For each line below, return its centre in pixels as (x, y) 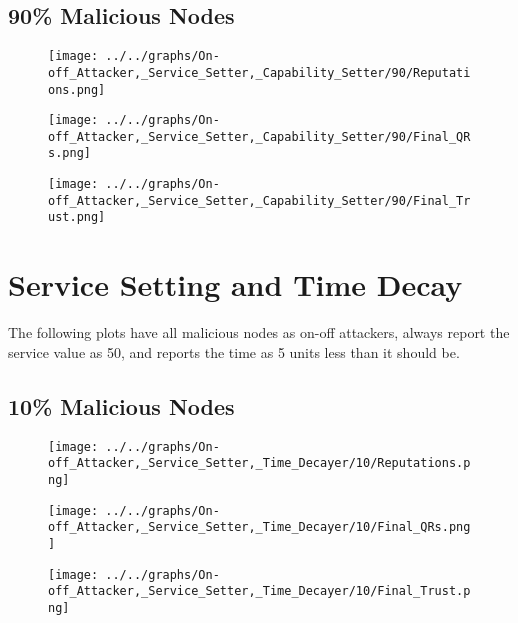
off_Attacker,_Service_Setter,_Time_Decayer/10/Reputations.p (259, 463)
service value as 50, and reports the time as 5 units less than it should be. (234, 351)
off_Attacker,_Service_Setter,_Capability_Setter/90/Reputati (259, 72)
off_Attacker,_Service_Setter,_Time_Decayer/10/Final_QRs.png (259, 527)
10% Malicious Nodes (121, 405)
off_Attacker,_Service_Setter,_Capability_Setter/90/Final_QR (259, 136)
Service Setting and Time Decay (235, 284)
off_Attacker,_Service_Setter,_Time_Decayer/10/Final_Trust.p (259, 591)
